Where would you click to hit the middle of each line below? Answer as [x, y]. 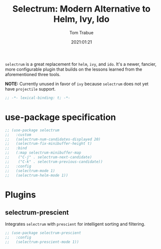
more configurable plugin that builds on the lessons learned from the [73, 69]
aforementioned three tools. [33, 74]
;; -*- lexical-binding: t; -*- [38, 98]
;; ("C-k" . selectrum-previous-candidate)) [54, 162]
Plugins [21, 195]
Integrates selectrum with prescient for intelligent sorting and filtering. [75, 224]
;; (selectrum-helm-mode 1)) [37, 175]
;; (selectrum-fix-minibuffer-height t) [48, 144]
